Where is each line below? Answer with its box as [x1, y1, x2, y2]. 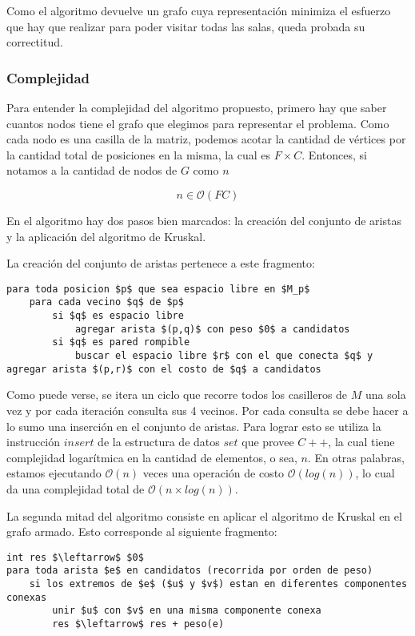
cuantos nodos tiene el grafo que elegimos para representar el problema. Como [6, 115, 389, 131]
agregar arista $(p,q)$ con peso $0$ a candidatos [74, 323, 350, 335]
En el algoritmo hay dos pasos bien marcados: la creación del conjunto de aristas [6, 211, 401, 228]
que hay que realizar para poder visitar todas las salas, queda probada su [6, 18, 365, 34]
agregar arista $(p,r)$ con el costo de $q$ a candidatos [6, 363, 321, 375]
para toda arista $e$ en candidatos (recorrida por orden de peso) [6, 565, 373, 577]
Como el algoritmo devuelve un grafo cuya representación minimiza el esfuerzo [6, 2, 391, 18]
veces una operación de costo [142, 465, 285, 481]
